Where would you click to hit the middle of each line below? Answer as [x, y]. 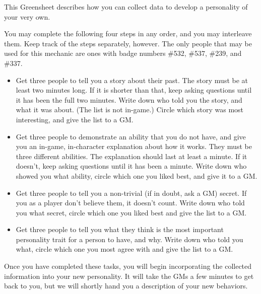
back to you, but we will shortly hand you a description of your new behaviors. [126, 286]
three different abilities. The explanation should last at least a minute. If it [132, 156]
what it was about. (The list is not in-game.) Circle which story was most [130, 109]
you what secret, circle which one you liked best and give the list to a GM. [131, 212]
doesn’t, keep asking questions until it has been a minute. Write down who [131, 166]
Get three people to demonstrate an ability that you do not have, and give [131, 136]
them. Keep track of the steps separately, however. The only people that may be [128, 43]
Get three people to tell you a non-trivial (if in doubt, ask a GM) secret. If [131, 193]
